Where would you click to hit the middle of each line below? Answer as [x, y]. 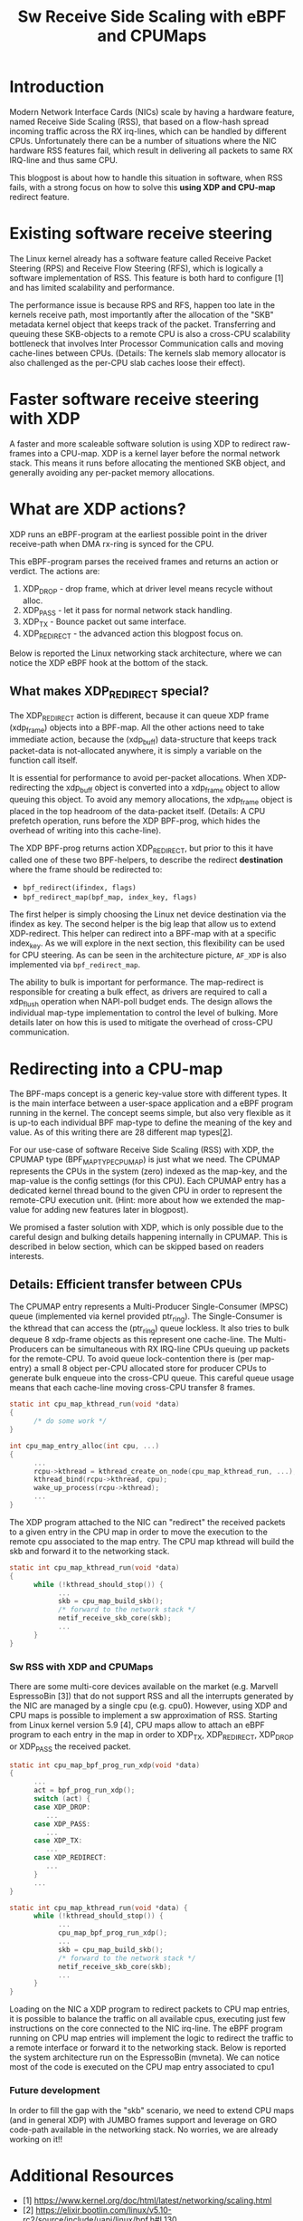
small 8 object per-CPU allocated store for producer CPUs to [153, 1369]
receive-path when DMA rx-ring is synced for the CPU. [112, 543]
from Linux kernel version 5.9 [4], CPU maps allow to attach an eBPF [137, 1725]
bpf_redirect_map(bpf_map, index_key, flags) [109, 897]
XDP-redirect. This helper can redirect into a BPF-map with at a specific [143, 933]
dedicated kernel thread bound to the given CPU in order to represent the [146, 1191]
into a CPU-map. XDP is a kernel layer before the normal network [159, 453]
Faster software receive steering [134, 399]
